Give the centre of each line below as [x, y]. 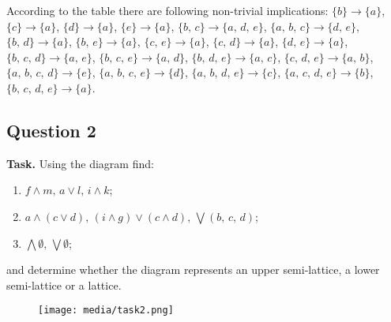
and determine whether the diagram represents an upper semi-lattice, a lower [193, 270]
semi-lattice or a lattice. [64, 285]
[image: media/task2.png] [106, 311]
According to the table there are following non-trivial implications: [167, 10]
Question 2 [51, 130]
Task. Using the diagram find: [80, 163]
